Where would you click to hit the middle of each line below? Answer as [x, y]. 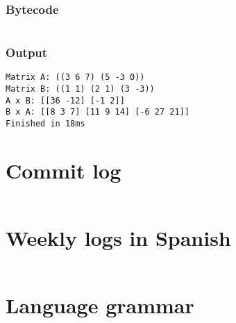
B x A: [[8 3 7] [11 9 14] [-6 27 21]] [98, 112]
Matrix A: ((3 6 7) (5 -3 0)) [75, 77]
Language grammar [100, 305]
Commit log [64, 170]
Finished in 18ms [45, 124]
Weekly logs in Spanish [118, 238]
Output [27, 52]
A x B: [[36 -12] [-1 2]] [65, 100]
